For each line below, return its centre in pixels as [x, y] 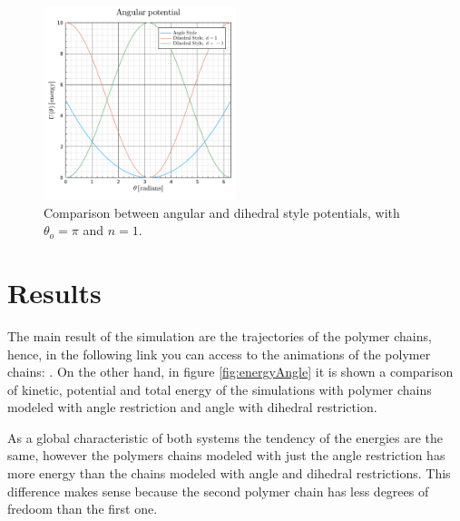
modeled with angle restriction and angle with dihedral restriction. [192, 407]
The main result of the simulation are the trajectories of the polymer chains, [220, 335]
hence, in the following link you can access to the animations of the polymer [219, 354]
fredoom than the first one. [83, 509]
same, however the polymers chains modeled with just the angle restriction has [226, 455]
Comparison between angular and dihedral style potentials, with [222, 212]
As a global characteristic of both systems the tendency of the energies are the [225, 437]
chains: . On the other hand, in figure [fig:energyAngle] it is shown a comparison [230, 372]
